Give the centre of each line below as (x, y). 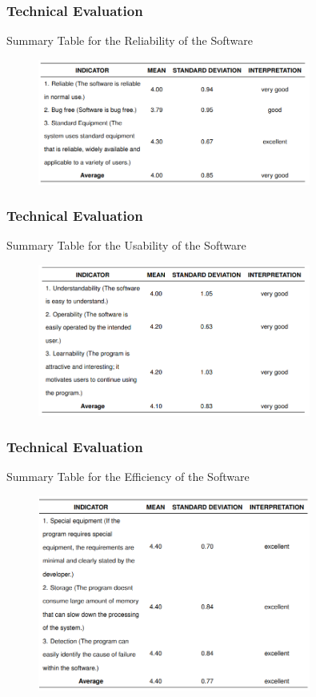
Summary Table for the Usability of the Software (126, 245)
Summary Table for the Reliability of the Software (130, 40)
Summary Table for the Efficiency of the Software (128, 477)
